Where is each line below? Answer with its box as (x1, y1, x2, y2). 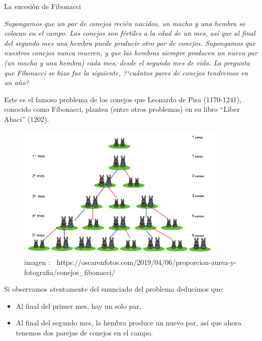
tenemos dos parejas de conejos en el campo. (16, 327, 153, 338)
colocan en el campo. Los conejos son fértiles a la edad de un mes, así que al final (4, 28, 255, 38)
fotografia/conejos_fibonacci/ (24, 266, 115, 277)
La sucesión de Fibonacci (4, 1, 81, 11)
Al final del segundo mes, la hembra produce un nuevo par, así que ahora (16, 317, 241, 328)
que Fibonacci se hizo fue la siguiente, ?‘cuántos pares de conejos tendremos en (4, 67, 248, 78)
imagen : (24, 257, 51, 267)
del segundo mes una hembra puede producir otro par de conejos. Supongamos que (4, 37, 256, 48)
